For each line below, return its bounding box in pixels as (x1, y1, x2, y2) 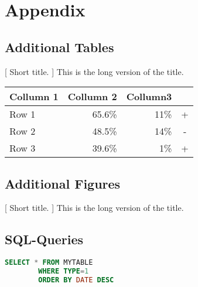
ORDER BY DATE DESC (38, 275, 114, 284)
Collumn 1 (9, 90, 59, 104)
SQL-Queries (5, 230, 84, 248)
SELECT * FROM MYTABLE (5, 258, 93, 267)
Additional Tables (5, 37, 114, 56)
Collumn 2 (67, 90, 117, 104)
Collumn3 (126, 90, 172, 104)
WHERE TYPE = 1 (38, 267, 89, 276)
